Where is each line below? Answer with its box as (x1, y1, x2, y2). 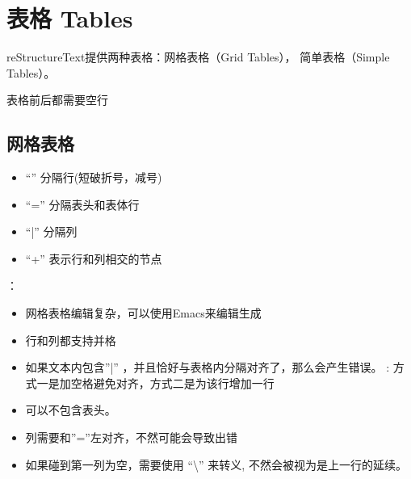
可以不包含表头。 (25, 401, 116, 418)
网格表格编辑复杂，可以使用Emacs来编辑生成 (25, 305, 262, 321)
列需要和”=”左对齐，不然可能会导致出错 (25, 429, 237, 446)
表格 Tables (6, 2, 133, 35)
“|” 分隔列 (25, 223, 78, 240)
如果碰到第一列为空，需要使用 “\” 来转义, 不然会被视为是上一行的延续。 (25, 456, 407, 473)
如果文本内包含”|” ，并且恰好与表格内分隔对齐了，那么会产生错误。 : (25, 359, 390, 376)
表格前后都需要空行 (6, 91, 108, 108)
